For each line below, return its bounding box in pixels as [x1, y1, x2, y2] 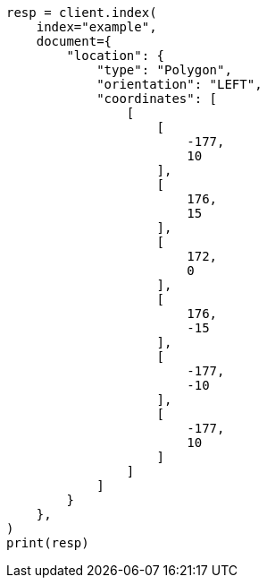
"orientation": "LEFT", [96, 77, 263, 91]
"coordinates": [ [96, 91, 218, 106]
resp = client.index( [6, 5, 157, 20]
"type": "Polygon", [96, 63, 232, 77]
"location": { [66, 48, 165, 63]
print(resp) [6, 536, 89, 550]
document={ [36, 34, 113, 48]
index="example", [36, 20, 157, 34]
